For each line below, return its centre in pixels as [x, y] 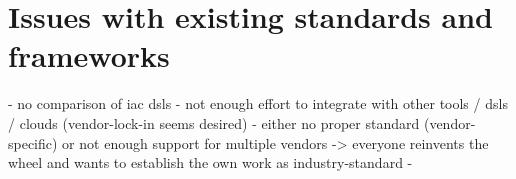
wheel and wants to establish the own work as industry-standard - [210, 162]
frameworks [89, 55]
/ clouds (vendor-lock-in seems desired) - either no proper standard [214, 122]
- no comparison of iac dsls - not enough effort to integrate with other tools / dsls [258, 103]
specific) [33, 142]
